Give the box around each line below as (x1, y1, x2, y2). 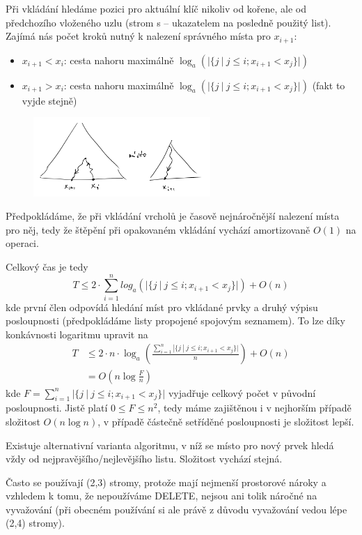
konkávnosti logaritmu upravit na (6, 326, 148, 341)
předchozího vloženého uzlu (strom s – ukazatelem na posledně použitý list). (6, 15, 331, 29)
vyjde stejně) (22, 93, 77, 107)
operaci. (6, 236, 39, 250)
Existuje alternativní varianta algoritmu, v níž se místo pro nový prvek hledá (6, 437, 334, 452)
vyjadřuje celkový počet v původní (168, 385, 316, 400)
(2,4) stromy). (6, 515, 65, 530)
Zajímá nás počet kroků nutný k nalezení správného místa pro (6, 29, 271, 43)
